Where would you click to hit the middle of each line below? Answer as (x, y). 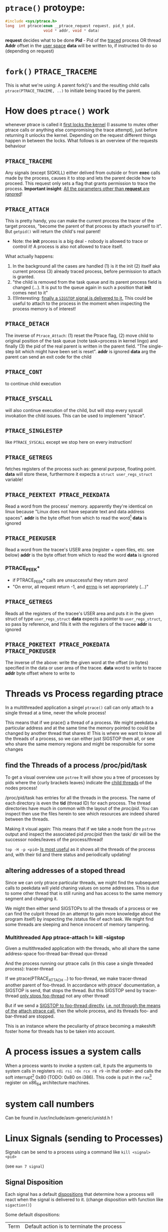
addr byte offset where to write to (40, 673)
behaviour (16, 146)
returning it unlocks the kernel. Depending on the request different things (81, 135)
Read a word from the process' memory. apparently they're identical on (79, 506)
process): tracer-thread (29, 969)
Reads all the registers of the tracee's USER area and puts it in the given (79, 613)
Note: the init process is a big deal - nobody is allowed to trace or (80, 241)
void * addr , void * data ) (71, 30)
